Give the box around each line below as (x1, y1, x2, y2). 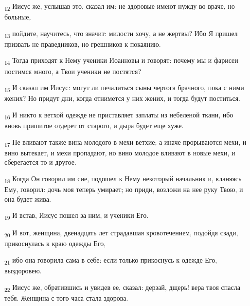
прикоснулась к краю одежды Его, (4, 238, 106, 249)
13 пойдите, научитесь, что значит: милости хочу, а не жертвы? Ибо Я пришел (4, 28, 238, 39)
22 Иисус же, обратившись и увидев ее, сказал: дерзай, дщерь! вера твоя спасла (4, 282, 240, 293)
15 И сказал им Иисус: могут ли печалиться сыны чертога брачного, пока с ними (4, 82, 244, 94)
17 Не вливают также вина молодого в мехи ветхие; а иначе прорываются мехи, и (4, 136, 247, 148)
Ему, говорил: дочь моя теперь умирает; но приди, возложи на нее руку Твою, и (4, 184, 243, 194)
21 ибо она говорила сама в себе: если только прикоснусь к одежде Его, (4, 255, 217, 266)
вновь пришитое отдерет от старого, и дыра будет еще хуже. (4, 120, 184, 130)
